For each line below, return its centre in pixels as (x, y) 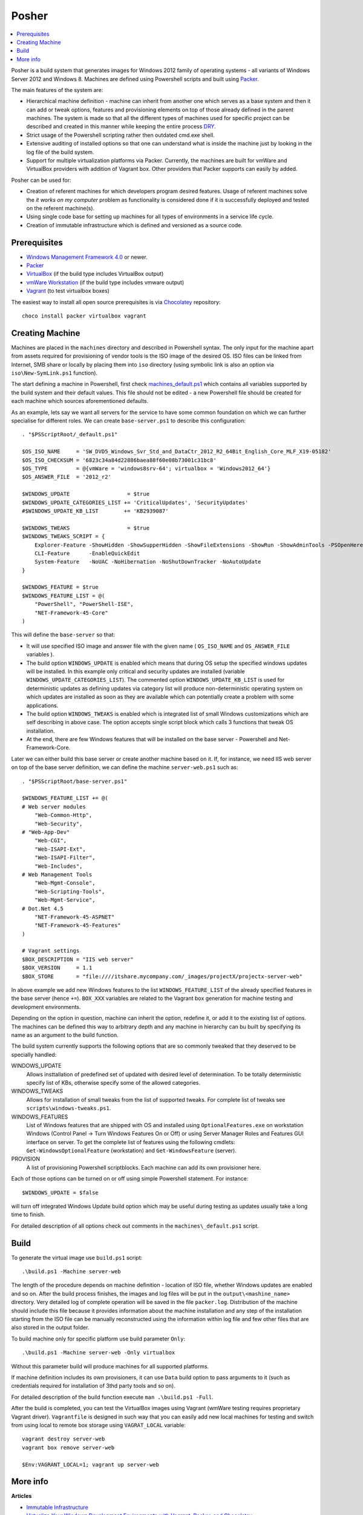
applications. (42, 705)
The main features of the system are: (57, 90)
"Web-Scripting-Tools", (70, 891)
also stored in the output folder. (50, 1328)
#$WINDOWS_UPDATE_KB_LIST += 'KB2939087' (95, 511)
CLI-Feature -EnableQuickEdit (87, 553)
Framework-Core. (48, 748)
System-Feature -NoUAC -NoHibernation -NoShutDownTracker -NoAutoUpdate (148, 562)
